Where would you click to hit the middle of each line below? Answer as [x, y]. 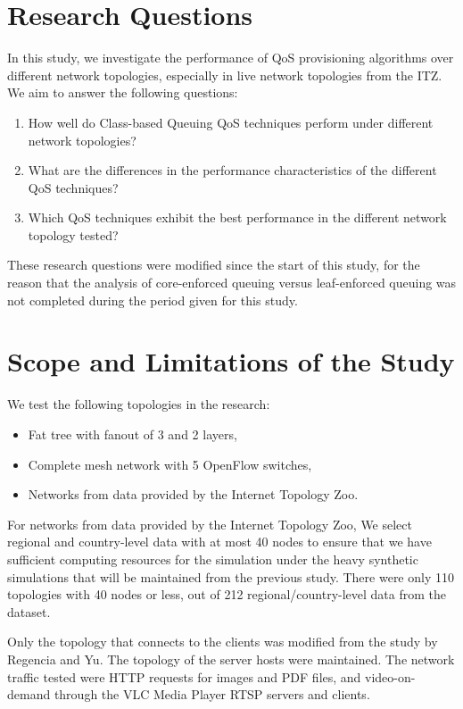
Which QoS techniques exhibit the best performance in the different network [237, 217]
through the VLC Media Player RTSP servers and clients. [212, 694]
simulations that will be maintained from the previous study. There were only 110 [231, 576]
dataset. [29, 611]
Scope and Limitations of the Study [231, 361]
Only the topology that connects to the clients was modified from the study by [223, 642]
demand [29, 694]
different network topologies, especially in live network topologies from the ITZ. [225, 75]
